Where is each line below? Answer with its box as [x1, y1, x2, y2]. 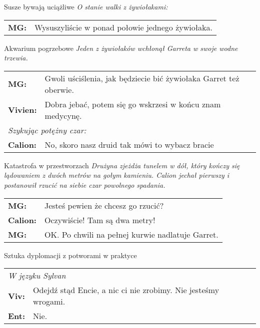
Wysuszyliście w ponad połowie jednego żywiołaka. [34, 21, 212, 33]
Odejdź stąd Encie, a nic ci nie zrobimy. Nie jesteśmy [33, 284, 219, 296]
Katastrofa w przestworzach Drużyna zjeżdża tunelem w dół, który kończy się [4, 160, 240, 170]
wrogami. [33, 296, 65, 308]
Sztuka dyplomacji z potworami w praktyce [4, 250, 137, 260]
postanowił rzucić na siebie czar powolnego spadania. [4, 179, 165, 190]
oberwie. [44, 83, 74, 95]
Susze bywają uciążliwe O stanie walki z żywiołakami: [4, 1, 168, 11]
